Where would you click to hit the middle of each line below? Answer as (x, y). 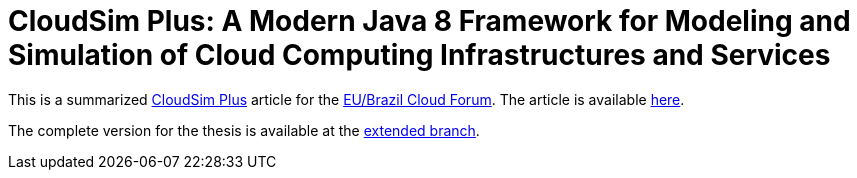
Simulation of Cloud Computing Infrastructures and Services (419, 55)
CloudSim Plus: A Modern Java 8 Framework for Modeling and (429, 21)
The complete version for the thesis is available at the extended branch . (244, 130)
